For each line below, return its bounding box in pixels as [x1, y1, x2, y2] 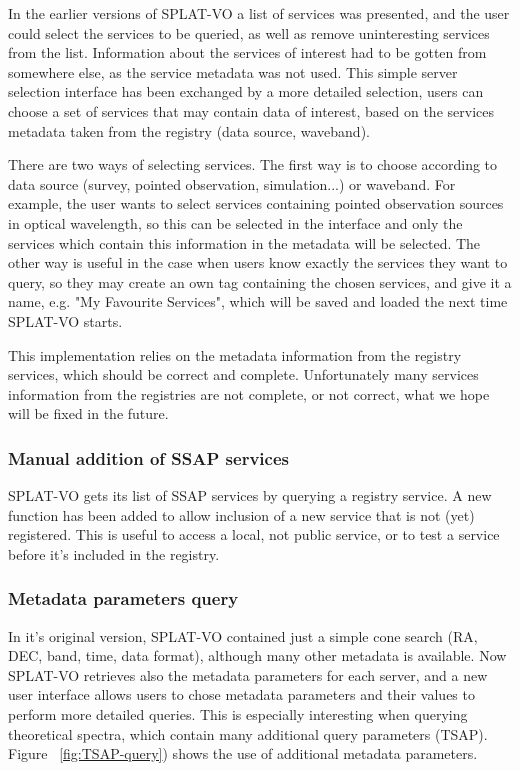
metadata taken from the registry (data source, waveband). [8, 120, 370, 141]
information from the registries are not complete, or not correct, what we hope [8, 383, 490, 404]
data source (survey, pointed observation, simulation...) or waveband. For [8, 173, 456, 194]
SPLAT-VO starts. [8, 310, 123, 331]
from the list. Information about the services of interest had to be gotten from [8, 42, 487, 63]
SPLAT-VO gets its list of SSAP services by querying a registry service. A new [8, 485, 492, 506]
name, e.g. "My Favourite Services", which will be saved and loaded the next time [8, 291, 508, 312]
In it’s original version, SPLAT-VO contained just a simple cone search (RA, [8, 625, 478, 646]
